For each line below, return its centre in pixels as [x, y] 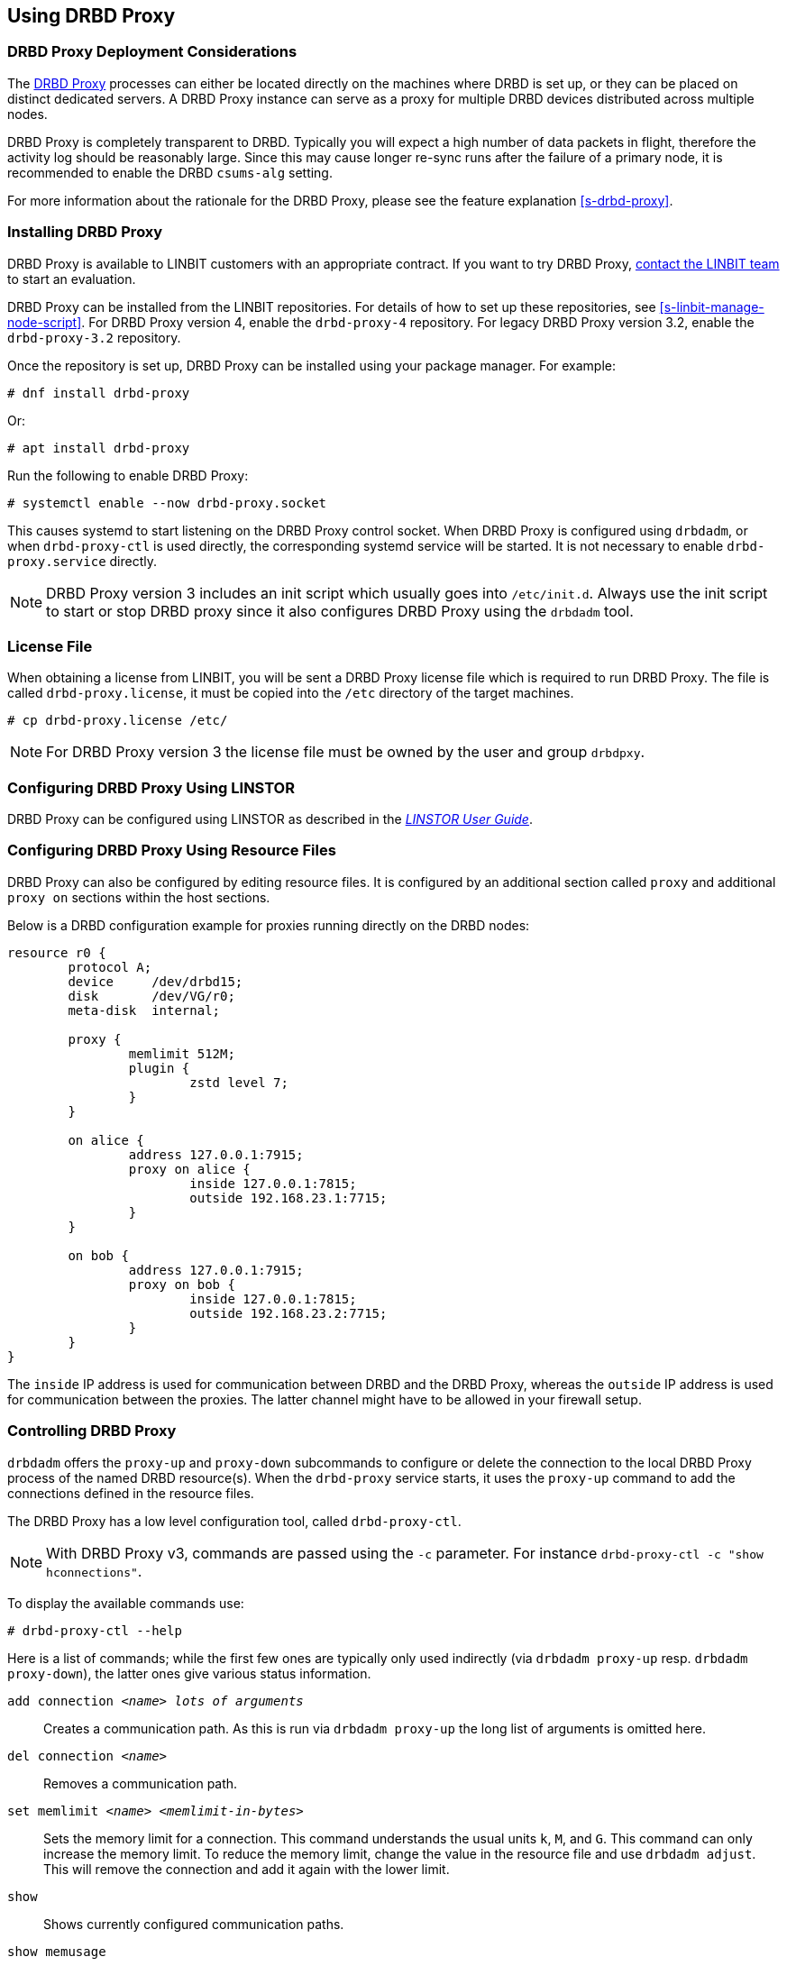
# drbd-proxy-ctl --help [95, 1630]
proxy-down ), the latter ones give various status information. [189, 1673]
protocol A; [110, 967]
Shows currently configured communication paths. [194, 1924]
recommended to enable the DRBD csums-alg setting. [170, 172]
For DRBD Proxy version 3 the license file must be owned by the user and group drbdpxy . [346, 752]
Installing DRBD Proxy [85, 232]
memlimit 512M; [182, 1053]
